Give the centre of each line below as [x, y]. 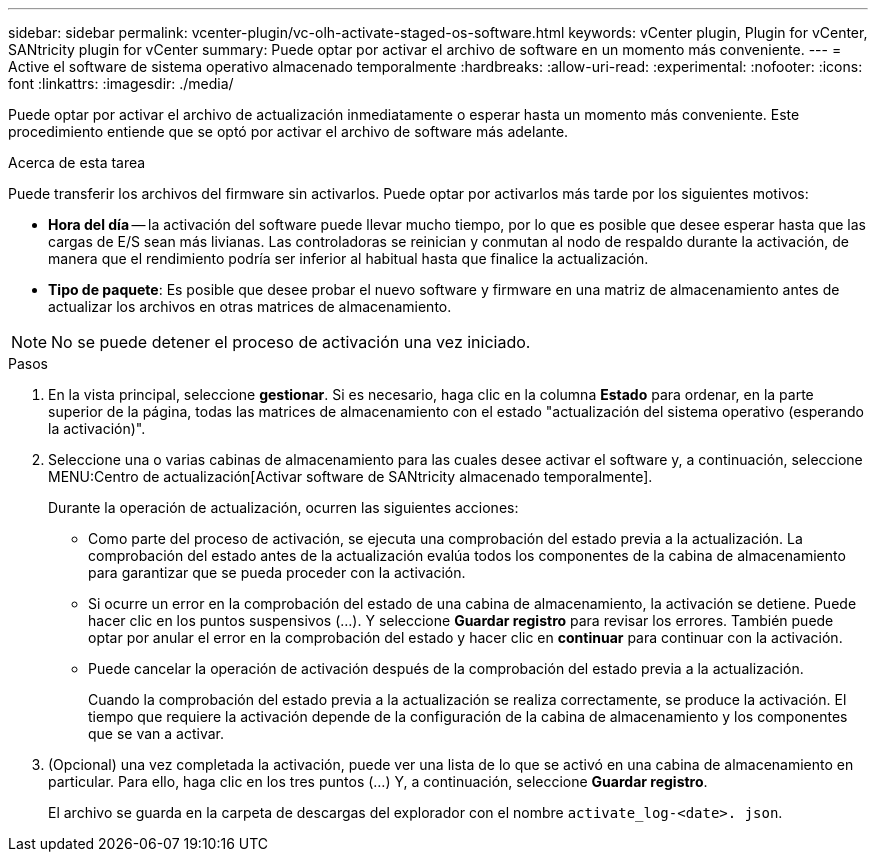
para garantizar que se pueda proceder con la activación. [277, 572]
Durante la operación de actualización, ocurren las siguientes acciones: [283, 507]
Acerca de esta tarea [77, 162]
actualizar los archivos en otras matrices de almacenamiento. [250, 306]
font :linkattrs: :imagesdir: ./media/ [121, 83]
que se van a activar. [156, 733]
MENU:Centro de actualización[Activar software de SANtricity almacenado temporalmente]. [350, 476]
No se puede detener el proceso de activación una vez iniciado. [291, 342]
